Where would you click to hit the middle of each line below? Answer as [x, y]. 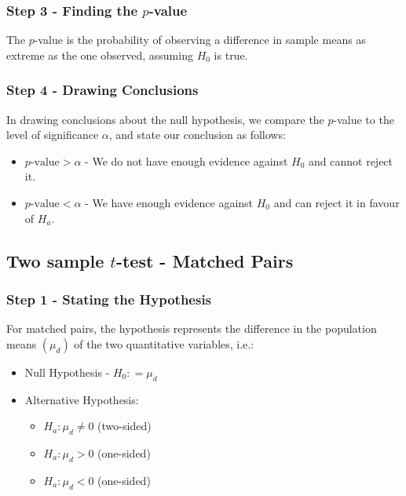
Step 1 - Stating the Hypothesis [109, 299]
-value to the [364, 119]
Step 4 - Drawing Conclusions [102, 90]
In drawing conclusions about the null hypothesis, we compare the [165, 119]
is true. [231, 55]
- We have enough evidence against [169, 202]
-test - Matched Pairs [205, 260]
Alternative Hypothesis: [82, 399]
